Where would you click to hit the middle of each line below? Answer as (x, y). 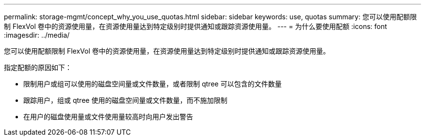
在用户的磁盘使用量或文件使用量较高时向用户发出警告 (108, 117)
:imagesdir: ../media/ (37, 35)
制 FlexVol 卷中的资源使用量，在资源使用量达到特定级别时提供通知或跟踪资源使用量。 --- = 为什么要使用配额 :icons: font (196, 26)
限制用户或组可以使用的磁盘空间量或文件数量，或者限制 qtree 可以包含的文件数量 (153, 84)
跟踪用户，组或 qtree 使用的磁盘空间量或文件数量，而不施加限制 (125, 100)
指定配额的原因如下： (38, 67)
